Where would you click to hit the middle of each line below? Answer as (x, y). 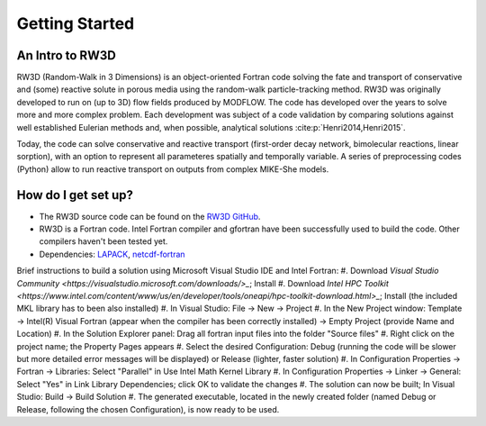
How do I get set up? (75, 195)
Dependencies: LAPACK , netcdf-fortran (112, 254)
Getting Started (76, 23)
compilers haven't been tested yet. (103, 241)
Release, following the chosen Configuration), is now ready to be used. (148, 409)
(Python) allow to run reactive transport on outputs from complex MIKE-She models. (173, 169)
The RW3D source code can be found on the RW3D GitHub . (150, 216)
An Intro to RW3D (66, 55)
